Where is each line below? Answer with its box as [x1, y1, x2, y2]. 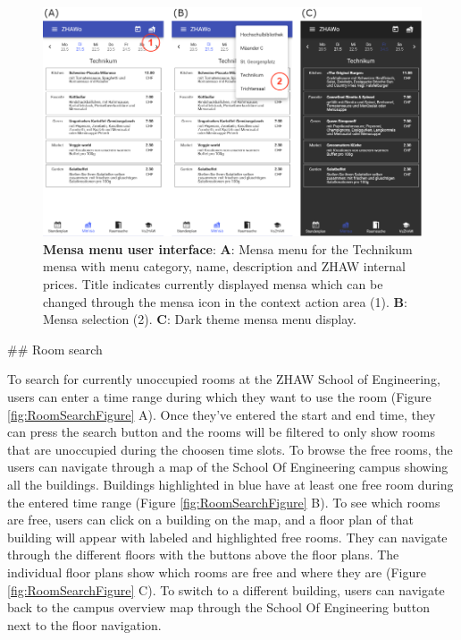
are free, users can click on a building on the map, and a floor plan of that [7, 510, 414, 529]
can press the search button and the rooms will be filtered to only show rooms [7, 422, 435, 441]
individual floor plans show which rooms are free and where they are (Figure [7, 562, 426, 581]
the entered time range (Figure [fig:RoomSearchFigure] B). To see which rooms [7, 492, 440, 511]
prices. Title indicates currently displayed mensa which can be [43, 275, 383, 293]
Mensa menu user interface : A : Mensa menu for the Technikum [43, 239, 413, 258]
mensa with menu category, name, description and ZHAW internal [43, 257, 406, 276]
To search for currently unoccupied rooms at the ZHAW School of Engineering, [7, 370, 440, 388]
